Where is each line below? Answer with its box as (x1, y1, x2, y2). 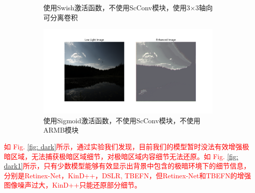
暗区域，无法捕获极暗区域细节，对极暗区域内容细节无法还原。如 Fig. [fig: (4, 151, 238, 161)
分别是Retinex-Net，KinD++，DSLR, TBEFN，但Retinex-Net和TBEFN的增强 (4, 170, 251, 180)
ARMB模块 (43, 125, 79, 135)
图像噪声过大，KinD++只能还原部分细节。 (4, 180, 142, 190)
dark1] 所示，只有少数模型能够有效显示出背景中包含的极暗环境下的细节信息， (4, 161, 251, 171)
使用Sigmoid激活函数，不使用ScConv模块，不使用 (43, 115, 200, 125)
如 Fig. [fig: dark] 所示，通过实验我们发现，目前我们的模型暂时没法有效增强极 (4, 141, 250, 151)
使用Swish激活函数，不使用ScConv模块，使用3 (43, 2, 190, 12)
